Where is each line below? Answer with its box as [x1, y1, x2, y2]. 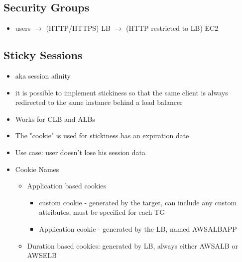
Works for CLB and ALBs [15, 113, 95, 124]
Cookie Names [15, 164, 59, 174]
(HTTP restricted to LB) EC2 [125, 23, 219, 33]
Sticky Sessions [3, 47, 83, 63]
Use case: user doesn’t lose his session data [15, 147, 146, 157]
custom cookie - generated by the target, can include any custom [39, 197, 237, 207]
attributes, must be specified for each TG [39, 207, 165, 217]
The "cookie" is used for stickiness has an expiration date [15, 130, 189, 141]
